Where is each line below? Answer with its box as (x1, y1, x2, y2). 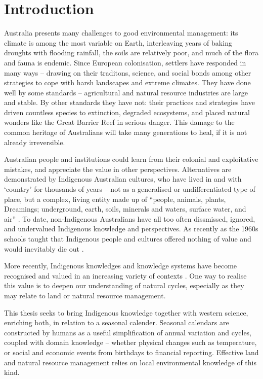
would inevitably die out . (4, 243, 84, 254)
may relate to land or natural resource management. (4, 290, 166, 300)
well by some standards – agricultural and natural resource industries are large (4, 87, 248, 97)
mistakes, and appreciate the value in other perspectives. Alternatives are (4, 163, 232, 174)
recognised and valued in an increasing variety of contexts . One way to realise (4, 270, 247, 281)
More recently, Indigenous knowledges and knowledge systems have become (4, 260, 237, 271)
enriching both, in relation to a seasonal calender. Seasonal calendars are (4, 317, 229, 328)
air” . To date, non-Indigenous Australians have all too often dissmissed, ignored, (4, 213, 255, 224)
